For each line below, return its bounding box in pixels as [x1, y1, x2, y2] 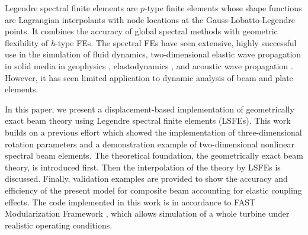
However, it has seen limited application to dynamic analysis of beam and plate [5, 71, 293, 83]
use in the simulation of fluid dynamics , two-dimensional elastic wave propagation [5, 48, 301, 60]
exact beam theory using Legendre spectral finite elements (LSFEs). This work [5, 114, 291, 127]
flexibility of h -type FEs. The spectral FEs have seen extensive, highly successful [5, 36, 297, 49]
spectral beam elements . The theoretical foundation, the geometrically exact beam [5, 149, 303, 162]
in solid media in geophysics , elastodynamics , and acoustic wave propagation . [5, 59, 293, 72]
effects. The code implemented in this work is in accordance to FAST [5, 195, 256, 208]
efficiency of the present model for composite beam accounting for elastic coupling [5, 184, 302, 196]
